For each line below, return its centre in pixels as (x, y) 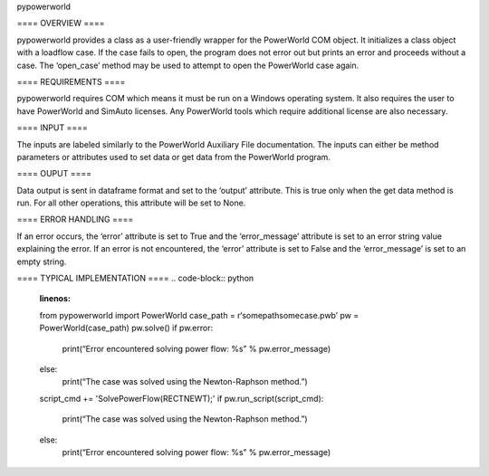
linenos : (55, 299)
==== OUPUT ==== (54, 174)
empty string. (42, 262)
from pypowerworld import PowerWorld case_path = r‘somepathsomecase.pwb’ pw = (199, 315)
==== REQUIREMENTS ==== (71, 81)
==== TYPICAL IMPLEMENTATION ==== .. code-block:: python (135, 278)
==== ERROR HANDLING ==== (75, 219)
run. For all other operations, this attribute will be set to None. (131, 203)
